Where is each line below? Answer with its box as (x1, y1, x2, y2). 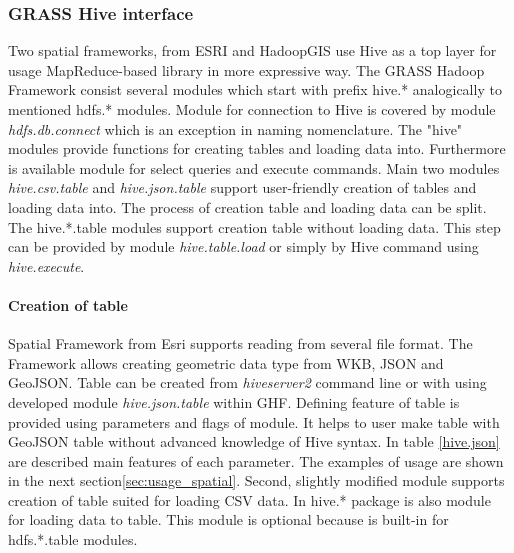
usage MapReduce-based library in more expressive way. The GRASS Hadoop (8, 59, 485, 80)
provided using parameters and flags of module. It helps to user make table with (8, 411, 500, 432)
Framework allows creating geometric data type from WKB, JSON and (8, 352, 444, 373)
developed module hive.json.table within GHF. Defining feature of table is (8, 391, 460, 412)
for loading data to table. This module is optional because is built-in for (8, 509, 449, 530)
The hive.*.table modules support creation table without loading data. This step (8, 216, 501, 237)
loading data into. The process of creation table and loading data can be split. (8, 196, 487, 217)
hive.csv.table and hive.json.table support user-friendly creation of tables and (8, 177, 477, 198)
